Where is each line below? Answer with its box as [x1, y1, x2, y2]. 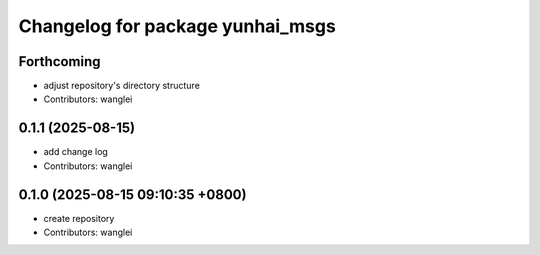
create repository [43, 212, 115, 224]
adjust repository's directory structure [43, 80, 200, 92]
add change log [43, 146, 109, 158]
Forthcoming [18, 53, 101, 70]
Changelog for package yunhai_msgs [18, 15, 337, 37]
